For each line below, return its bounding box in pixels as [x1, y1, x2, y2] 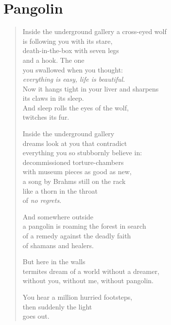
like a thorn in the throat [22, 185, 98, 196]
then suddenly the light [22, 301, 92, 311]
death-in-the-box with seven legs [22, 45, 119, 55]
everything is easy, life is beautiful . [22, 74, 125, 84]
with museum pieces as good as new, [22, 166, 132, 177]
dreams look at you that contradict [22, 138, 127, 148]
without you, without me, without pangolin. [22, 275, 154, 286]
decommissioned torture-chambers [22, 157, 124, 167]
